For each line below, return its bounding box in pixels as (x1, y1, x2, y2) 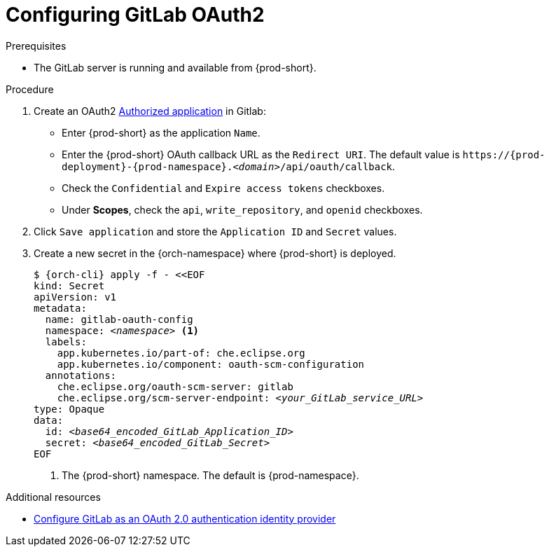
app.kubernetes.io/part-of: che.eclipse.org (57, 347, 305, 359)
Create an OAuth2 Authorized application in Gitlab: (34, 104, 266, 117)
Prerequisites (6, 39, 67, 52)
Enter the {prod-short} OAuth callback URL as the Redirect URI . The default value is (62, 148, 460, 160)
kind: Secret (34, 280, 105, 291)
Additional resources (6, 490, 101, 503)
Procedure (6, 83, 54, 95)
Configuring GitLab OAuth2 (6, 3, 265, 27)
